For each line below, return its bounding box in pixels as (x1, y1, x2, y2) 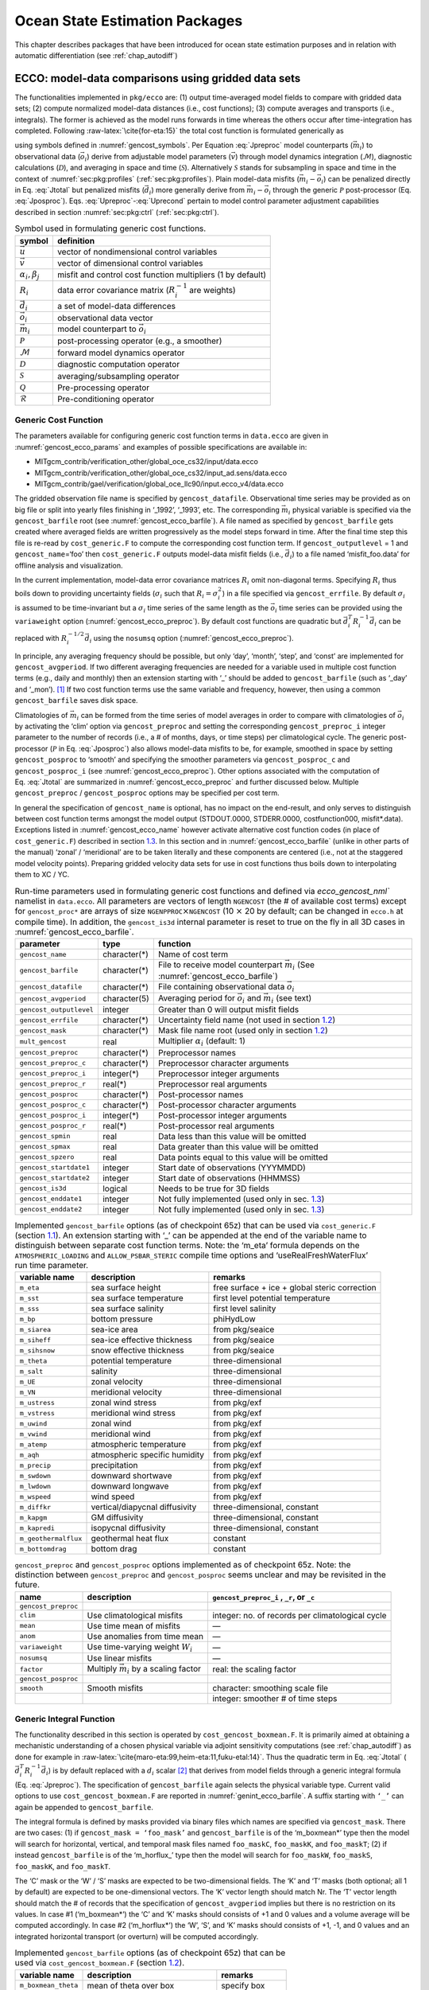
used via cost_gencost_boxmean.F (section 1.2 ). (14, 1957, 185, 1969)
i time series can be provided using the (274, 603, 403, 615)
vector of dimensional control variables (56, 258, 203, 269)
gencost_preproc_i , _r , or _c (212, 1591, 315, 1602)
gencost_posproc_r (19, 1122, 87, 1130)
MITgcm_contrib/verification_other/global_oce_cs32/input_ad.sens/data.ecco (34, 468, 288, 478)
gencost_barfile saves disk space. (14, 696, 138, 705)
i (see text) (271, 992, 312, 1005)
